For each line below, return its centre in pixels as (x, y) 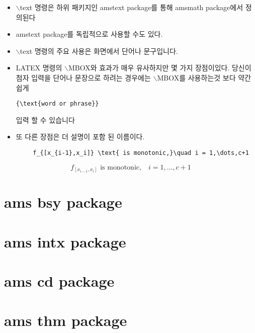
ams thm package (66, 320)
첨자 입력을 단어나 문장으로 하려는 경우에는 (83, 77)
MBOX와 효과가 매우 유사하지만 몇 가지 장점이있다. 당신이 (160, 68)
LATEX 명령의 (39, 68)
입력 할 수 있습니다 (45, 119)
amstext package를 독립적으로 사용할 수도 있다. (89, 34)
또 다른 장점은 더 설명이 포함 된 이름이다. (80, 137)
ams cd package (59, 281)
